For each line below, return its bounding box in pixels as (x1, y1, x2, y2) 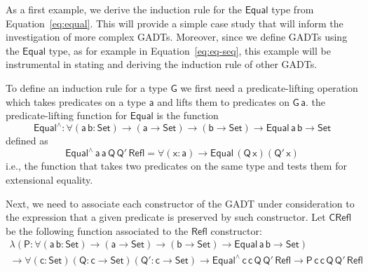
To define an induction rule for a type (6, 80, 168, 95)
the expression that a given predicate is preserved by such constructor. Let (6, 210, 326, 224)
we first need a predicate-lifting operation (180, 80, 358, 95)
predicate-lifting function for (6, 108, 128, 123)
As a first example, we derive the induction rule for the (6, 2, 243, 16)
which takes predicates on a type (6, 94, 146, 109)
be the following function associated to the (6, 223, 189, 238)
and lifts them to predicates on (157, 94, 289, 109)
